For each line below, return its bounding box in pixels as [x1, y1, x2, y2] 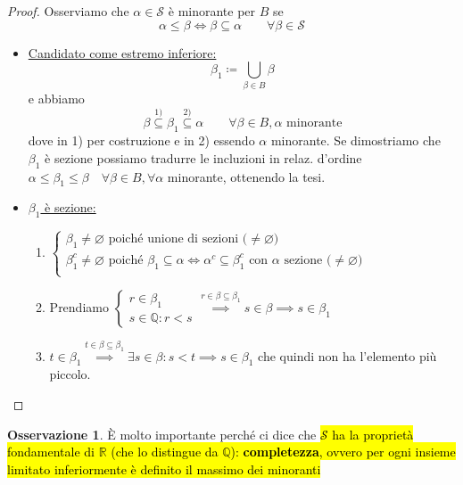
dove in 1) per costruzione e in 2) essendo [28, 131, 255, 150]
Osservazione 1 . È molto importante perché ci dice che [7, 424, 317, 443]
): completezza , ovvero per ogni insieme [230, 442, 456, 461]
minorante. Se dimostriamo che [270, 131, 441, 150]
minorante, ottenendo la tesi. [167, 167, 326, 185]
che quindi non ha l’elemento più [258, 346, 437, 365]
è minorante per [168, 2, 256, 20]
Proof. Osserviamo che [7, 2, 129, 20]
